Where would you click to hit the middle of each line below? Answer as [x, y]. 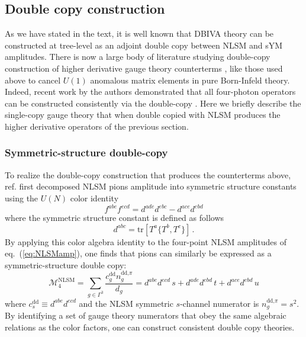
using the [22, 198]
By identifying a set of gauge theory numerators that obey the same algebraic [146, 315]
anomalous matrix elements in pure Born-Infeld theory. [190, 80]
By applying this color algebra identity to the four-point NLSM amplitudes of [146, 241]
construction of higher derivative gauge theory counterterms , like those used [144, 68]
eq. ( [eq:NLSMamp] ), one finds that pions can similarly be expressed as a [138, 253]
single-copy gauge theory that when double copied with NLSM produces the [143, 115]
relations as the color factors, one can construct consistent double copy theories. [150, 327]
